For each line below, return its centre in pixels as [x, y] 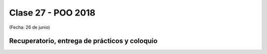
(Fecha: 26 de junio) [30, 27]
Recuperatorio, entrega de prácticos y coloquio [83, 41]
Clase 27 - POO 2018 [52, 13]
